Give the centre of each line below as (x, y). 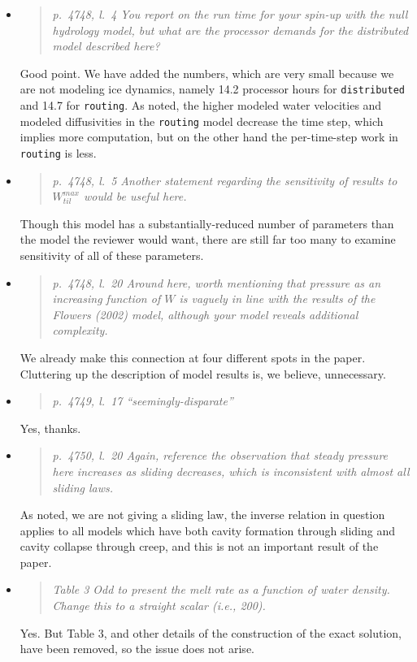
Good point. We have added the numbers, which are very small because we (207, 73)
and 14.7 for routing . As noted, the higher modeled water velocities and (201, 105)
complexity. (80, 330)
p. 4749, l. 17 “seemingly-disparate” (143, 401)
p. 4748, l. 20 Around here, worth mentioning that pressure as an (217, 282)
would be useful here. (135, 196)
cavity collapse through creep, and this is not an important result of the (199, 546)
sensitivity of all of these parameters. (112, 255)
